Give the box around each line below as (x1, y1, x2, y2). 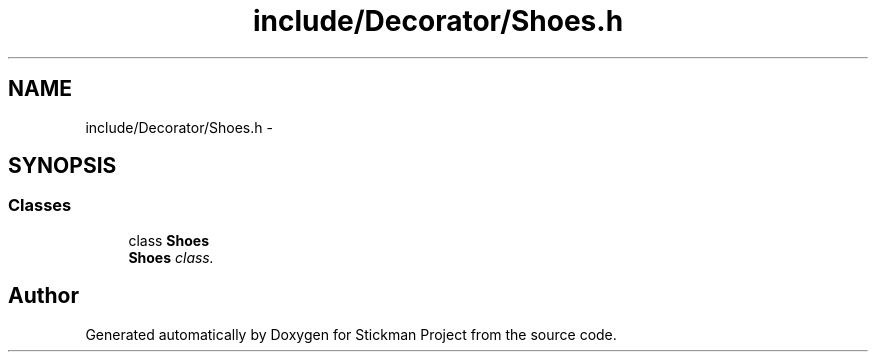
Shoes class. (128, 248, 214, 266)
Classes (8, 195, 72, 216)
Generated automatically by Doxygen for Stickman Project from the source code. (85, 325, 617, 343)
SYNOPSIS (8, 153, 117, 179)
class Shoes (128, 231, 210, 249)
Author (8, 283, 79, 309)
